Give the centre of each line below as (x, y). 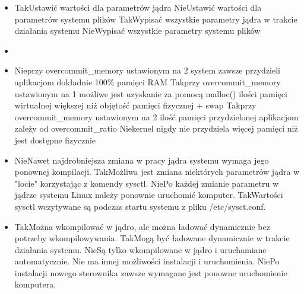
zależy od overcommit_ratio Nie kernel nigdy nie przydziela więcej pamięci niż (156, 128)
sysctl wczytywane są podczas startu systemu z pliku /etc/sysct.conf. (140, 206)
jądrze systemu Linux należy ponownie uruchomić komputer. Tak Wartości (149, 195)
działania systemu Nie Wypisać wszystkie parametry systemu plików (137, 31)
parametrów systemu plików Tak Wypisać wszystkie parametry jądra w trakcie (156, 19)
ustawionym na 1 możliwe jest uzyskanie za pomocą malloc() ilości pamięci (151, 93)
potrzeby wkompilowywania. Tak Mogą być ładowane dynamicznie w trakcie (152, 238)
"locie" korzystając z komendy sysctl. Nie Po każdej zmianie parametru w (147, 183)
